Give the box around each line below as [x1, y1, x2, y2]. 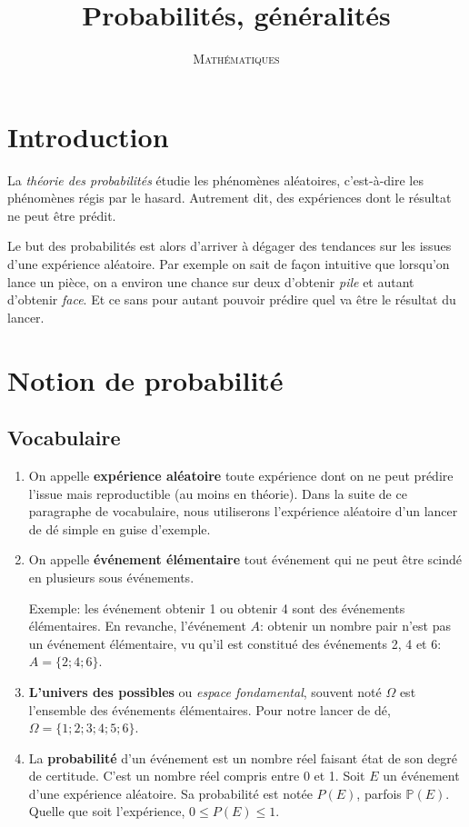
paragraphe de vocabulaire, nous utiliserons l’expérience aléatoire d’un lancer [28, 502, 458, 521]
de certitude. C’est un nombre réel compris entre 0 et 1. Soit [28, 766, 365, 785]
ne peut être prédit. [7, 205, 116, 224]
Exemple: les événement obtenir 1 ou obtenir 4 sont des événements [28, 598, 405, 617]
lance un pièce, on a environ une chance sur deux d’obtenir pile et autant [7, 272, 414, 291]
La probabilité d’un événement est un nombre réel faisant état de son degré [28, 748, 458, 767]
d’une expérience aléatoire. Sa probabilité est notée [28, 783, 313, 802]
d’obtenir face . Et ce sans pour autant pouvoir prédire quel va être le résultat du [7, 290, 456, 309]
